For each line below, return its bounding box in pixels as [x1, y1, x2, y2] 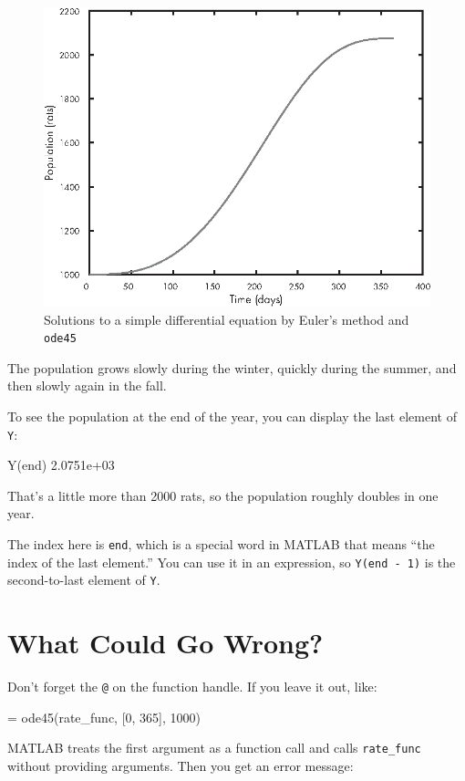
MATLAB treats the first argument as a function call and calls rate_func [7, 738, 421, 757]
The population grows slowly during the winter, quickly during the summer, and [7, 358, 457, 377]
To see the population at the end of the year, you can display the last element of [7, 407, 457, 426]
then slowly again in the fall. [7, 376, 167, 395]
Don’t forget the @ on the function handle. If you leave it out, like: [7, 677, 377, 696]
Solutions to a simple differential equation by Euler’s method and [44, 309, 409, 328]
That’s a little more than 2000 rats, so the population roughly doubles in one [7, 485, 439, 505]
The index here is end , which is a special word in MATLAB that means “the [7, 535, 435, 554]
